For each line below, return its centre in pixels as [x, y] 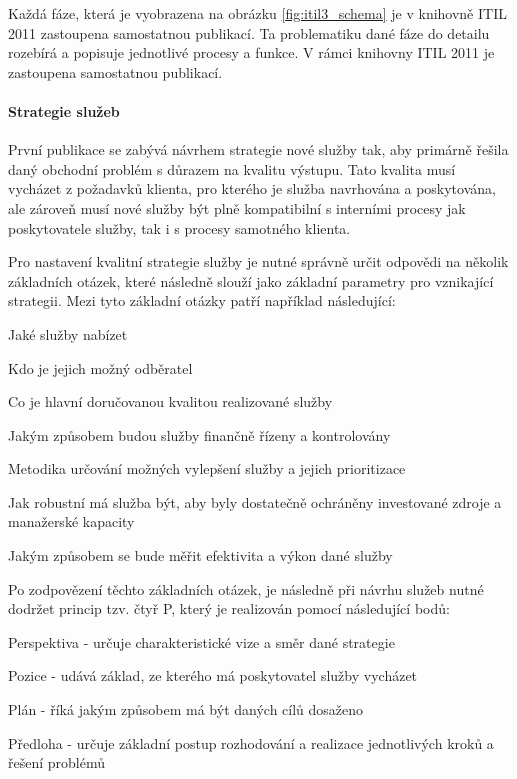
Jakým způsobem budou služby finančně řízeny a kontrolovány [199, 434]
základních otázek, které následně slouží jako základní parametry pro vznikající [251, 280]
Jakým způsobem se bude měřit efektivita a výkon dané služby [200, 555]
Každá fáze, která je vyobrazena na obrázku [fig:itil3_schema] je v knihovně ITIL [257, 13]
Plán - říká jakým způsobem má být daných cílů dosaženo [186, 709]
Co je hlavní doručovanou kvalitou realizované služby [170, 401]
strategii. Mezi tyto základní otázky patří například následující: [202, 300]
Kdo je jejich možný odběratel [100, 367]
